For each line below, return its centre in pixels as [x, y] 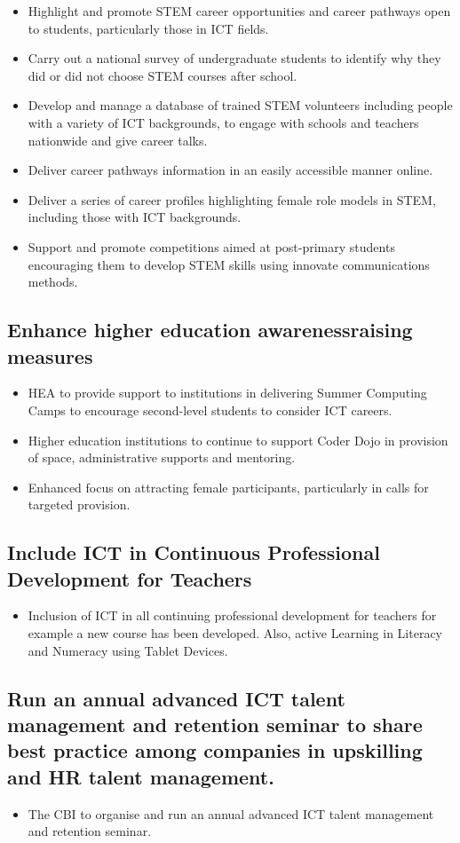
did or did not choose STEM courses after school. [163, 75]
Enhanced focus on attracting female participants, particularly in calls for [228, 487]
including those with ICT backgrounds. [135, 217]
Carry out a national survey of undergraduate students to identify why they [234, 58]
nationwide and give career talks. [118, 140]
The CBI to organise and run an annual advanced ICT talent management [231, 813]
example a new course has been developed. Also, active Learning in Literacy [235, 633]
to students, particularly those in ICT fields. [148, 28]
